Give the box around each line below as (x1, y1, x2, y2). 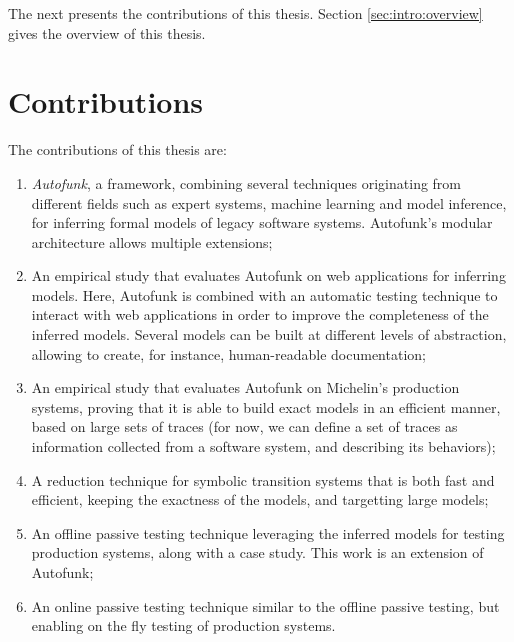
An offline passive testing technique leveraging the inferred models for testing (31, 522, 505, 543)
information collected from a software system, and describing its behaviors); (31, 436, 496, 457)
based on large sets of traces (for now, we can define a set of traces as (31, 416, 458, 437)
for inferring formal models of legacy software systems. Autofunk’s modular (31, 212, 493, 233)
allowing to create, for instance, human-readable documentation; (31, 343, 426, 364)
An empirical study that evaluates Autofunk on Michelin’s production (31, 377, 460, 398)
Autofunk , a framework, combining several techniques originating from (31, 172, 462, 193)
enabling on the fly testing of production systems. (31, 615, 336, 636)
